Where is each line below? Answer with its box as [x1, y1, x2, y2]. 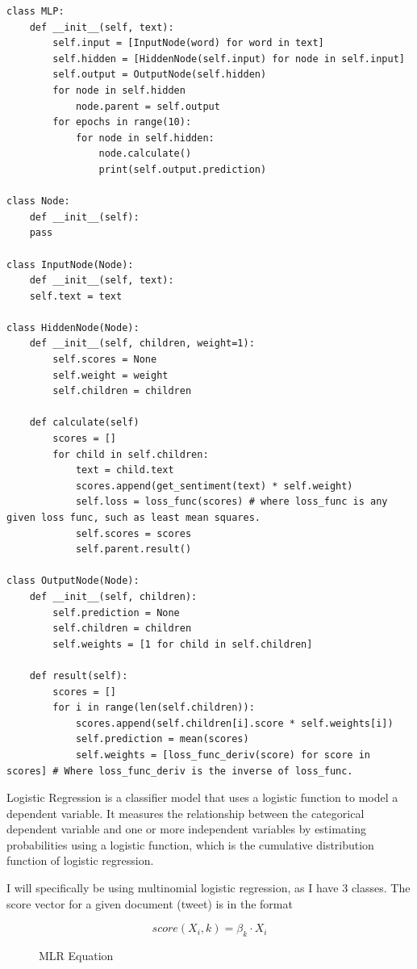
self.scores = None [52, 354, 157, 366]
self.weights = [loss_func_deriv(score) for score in [75, 749, 371, 761]
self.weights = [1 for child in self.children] [52, 638, 313, 650]
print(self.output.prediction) [98, 163, 267, 175]
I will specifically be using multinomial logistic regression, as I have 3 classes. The [6, 879, 411, 896]
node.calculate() [98, 148, 192, 160]
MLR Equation [39, 947, 114, 964]
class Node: [6, 195, 70, 208]
